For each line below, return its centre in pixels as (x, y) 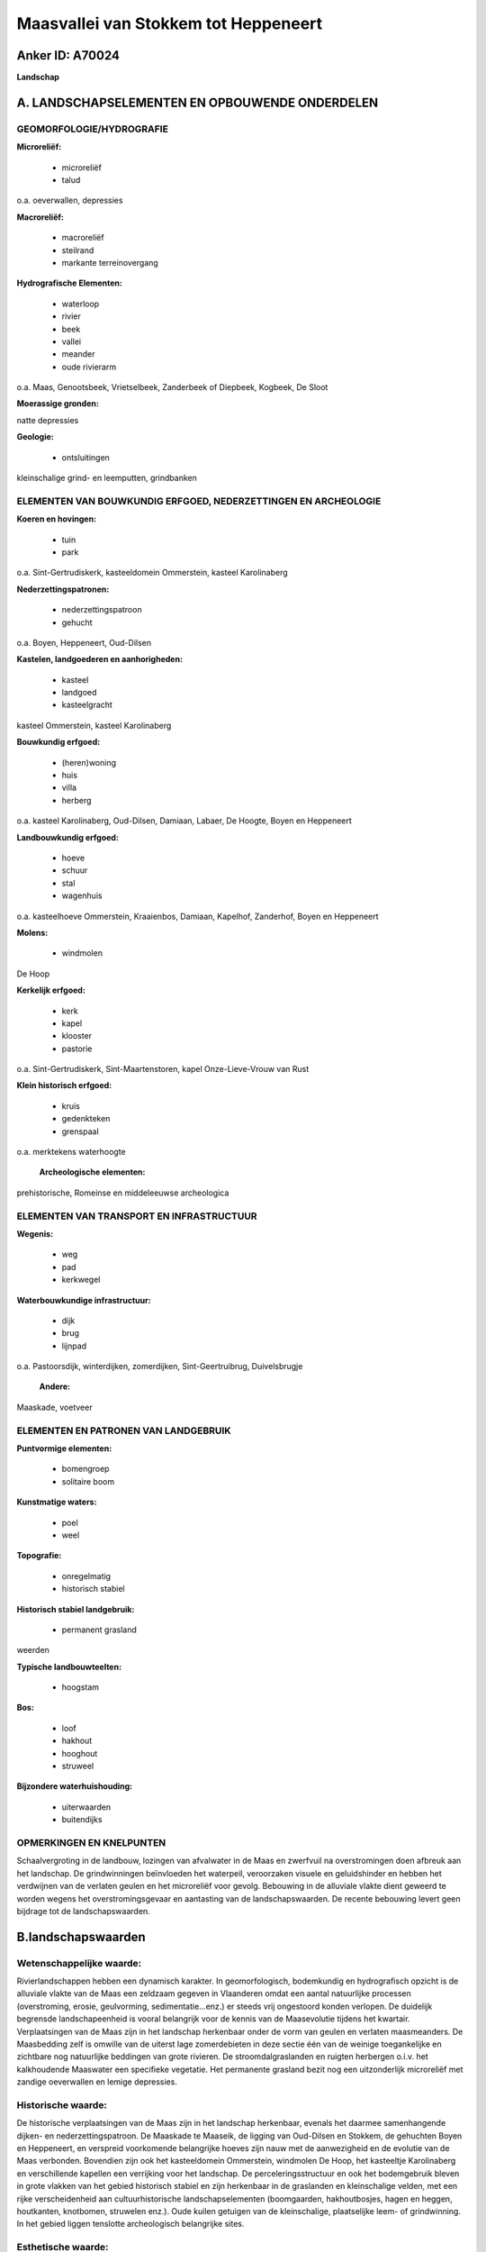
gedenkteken (86, 1119)
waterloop (81, 304)
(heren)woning (89, 762)
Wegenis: (35, 1233)
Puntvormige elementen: (64, 1448)
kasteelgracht (87, 705)
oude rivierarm (89, 367)
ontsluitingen (85, 457)
